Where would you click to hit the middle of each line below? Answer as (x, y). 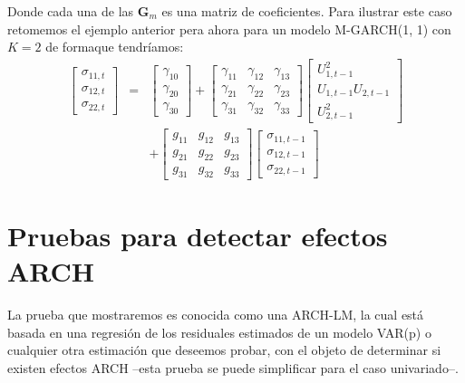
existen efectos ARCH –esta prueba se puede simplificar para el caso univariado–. (233, 367)
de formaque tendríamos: (115, 47)
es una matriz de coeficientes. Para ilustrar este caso (307, 11)
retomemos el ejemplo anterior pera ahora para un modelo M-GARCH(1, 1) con (229, 29)
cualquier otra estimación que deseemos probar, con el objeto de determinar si (224, 350)
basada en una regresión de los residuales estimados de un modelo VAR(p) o (219, 332)
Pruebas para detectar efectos (198, 235)
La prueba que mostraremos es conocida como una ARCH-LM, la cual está (216, 315)
